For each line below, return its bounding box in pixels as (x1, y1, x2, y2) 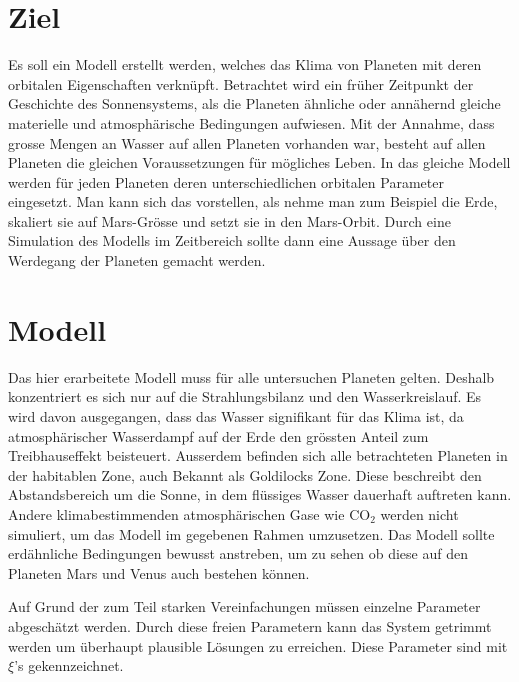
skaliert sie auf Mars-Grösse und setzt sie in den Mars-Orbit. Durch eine (8, 210, 451, 231)
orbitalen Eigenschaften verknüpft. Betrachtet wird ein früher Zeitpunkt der (8, 73, 474, 94)
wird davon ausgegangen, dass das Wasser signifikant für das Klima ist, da (8, 405, 464, 426)
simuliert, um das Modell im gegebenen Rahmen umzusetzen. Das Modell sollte (8, 523, 495, 544)
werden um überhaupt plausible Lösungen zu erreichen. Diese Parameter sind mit (8, 635, 508, 656)
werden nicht (380, 503, 459, 524)
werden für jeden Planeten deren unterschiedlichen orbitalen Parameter (8, 171, 444, 192)
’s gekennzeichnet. (14, 655, 124, 676)
